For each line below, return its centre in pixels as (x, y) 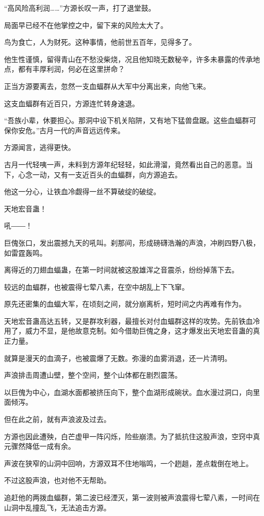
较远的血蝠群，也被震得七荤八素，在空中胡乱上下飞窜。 (96, 286)
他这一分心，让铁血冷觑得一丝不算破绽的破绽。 (82, 191)
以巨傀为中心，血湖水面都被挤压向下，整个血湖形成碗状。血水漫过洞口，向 (128, 392)
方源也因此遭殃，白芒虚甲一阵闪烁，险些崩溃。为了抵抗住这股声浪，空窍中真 (132, 436)
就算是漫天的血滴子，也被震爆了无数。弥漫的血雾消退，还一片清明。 (118, 358)
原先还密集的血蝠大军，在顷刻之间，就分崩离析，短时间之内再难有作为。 (125, 304)
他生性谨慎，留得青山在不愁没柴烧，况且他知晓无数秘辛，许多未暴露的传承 (128, 59)
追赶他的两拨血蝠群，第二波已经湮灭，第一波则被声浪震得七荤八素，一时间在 (132, 497)
